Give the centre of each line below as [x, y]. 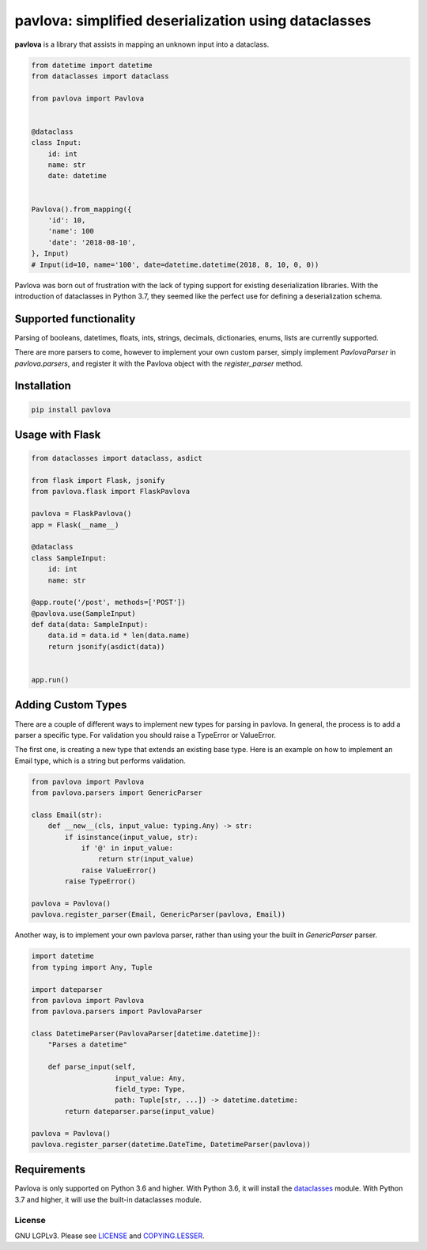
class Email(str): [67, 815]
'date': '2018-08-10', [92, 242]
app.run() [50, 680]
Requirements [50, 1170]
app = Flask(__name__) [75, 525]
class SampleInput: [69, 558]
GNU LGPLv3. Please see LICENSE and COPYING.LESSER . [110, 1236]
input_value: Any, [150, 1078]
